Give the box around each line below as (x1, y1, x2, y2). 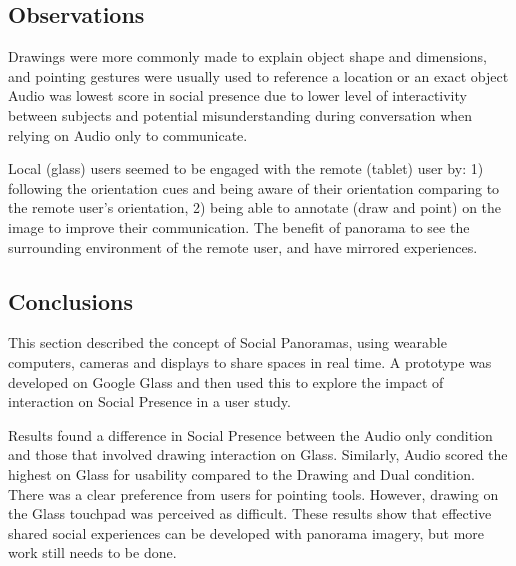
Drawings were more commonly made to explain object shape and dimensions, (8, 46, 487, 67)
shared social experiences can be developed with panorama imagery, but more (8, 522, 485, 543)
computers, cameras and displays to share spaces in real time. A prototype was (8, 351, 492, 372)
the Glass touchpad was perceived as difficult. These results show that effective (8, 503, 492, 524)
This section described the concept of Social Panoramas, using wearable (8, 332, 447, 353)
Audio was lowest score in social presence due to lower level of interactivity (8, 85, 467, 106)
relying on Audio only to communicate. (8, 124, 248, 145)
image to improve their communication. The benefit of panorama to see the (8, 216, 470, 237)
